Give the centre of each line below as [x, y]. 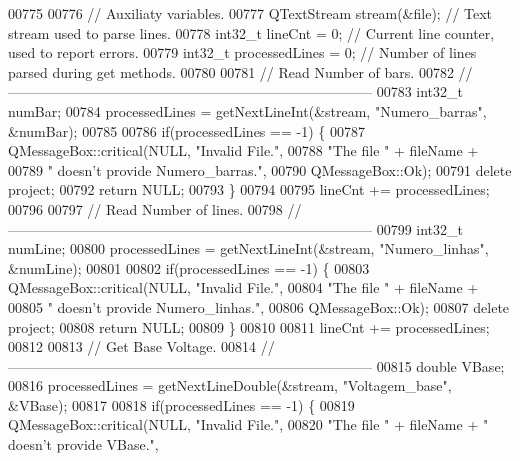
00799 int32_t [419, 228]
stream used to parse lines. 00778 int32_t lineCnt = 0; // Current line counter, [251, 32]
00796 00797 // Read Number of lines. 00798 [145, 208]
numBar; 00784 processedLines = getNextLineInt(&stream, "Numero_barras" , [247, 110]
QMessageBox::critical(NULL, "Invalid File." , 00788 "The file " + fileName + [243, 150]
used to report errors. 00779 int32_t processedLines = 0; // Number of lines [242, 52]
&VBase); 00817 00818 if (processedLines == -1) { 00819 [181, 404]
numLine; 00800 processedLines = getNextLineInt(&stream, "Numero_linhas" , [248, 248]
